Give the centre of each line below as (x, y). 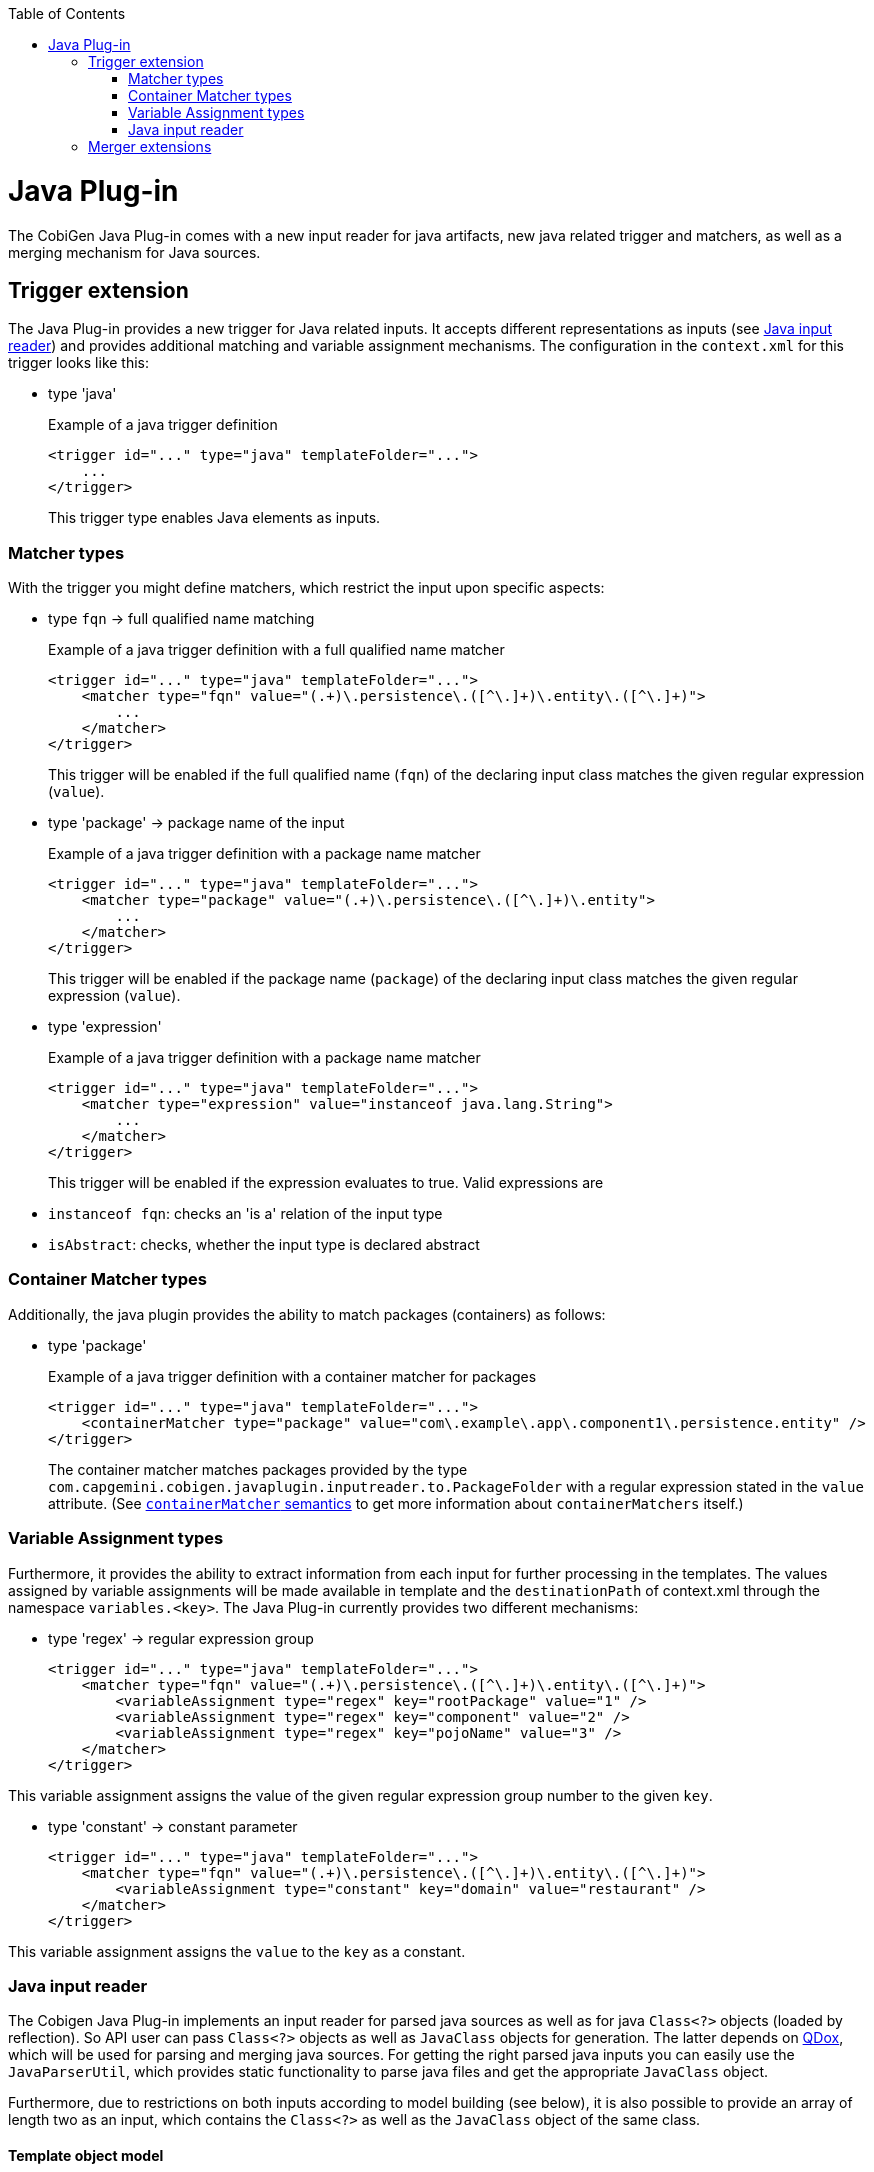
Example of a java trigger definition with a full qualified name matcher (276, 650)
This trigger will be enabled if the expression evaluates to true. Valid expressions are (326, 1183)
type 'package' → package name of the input (196, 823)
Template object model (86, 2155)
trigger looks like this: (79, 363)
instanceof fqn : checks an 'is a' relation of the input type (245, 1214)
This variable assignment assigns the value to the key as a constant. (237, 1951)
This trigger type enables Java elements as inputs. (214, 518)
